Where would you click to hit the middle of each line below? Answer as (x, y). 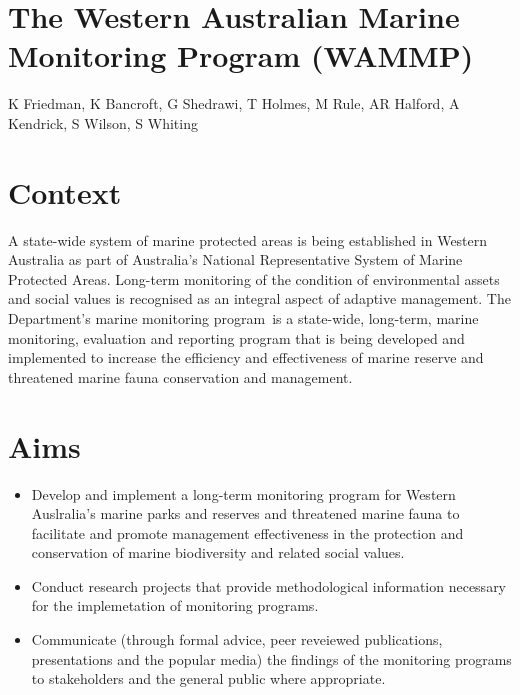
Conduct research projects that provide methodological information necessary (269, 585)
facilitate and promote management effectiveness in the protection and (247, 532)
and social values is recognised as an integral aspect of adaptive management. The (259, 298)
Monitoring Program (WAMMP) (241, 55)
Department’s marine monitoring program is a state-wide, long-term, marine (243, 318)
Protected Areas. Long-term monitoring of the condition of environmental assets (254, 278)
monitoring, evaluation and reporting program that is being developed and (236, 337)
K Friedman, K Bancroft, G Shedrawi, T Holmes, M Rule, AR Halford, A (234, 103)
